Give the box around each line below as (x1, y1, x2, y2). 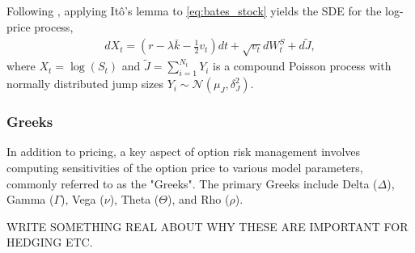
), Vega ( (61, 191, 104, 208)
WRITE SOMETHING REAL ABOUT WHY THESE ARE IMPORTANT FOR (6, 217, 409, 234)
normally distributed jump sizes (6, 75, 163, 92)
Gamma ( (6, 191, 54, 208)
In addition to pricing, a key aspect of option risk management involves (6, 143, 361, 160)
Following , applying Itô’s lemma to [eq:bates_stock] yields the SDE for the (6, 2, 382, 19)
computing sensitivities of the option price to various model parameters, (6, 159, 363, 176)
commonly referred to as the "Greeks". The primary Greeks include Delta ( (6, 175, 378, 192)
